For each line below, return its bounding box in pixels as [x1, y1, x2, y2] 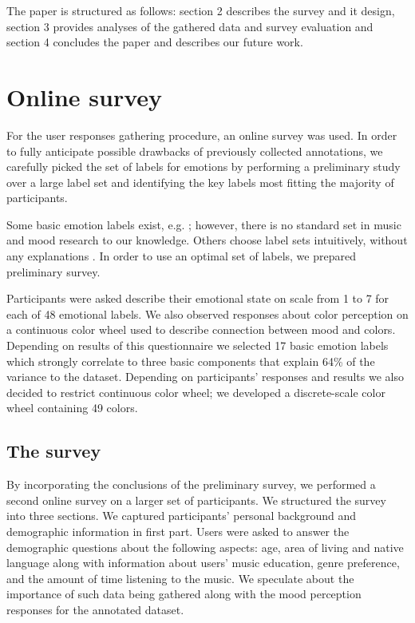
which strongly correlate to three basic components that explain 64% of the [6, 352, 375, 369]
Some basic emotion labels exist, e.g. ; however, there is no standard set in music [6, 216, 401, 232]
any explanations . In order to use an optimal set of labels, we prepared [6, 248, 356, 264]
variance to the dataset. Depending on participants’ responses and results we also [6, 368, 404, 385]
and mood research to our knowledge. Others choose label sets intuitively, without [6, 232, 408, 248]
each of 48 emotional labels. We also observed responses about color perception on [6, 305, 409, 322]
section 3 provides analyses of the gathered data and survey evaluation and [6, 18, 373, 34]
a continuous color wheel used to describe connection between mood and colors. [6, 321, 396, 338]
